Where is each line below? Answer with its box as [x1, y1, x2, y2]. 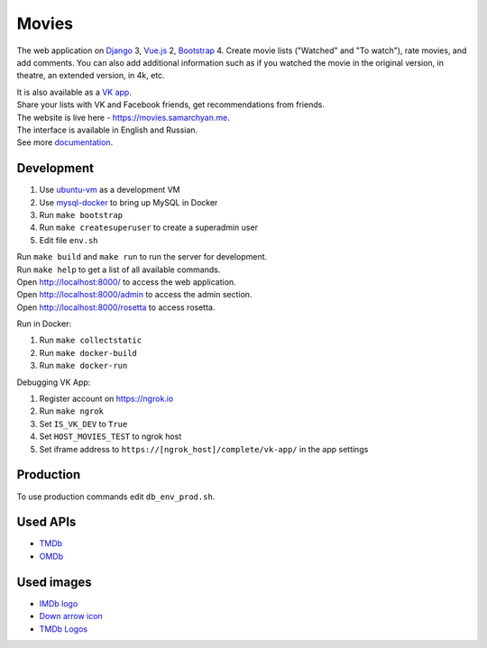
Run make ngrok [39, 406, 104, 416]
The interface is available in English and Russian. [16, 124, 198, 135]
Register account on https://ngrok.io [39, 393, 174, 405]
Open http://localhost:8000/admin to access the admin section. [16, 289, 253, 300]
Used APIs [16, 515, 77, 530]
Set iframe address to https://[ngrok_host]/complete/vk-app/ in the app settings [39, 443, 369, 454]
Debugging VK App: [16, 377, 91, 388]
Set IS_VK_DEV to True [39, 418, 128, 429]
